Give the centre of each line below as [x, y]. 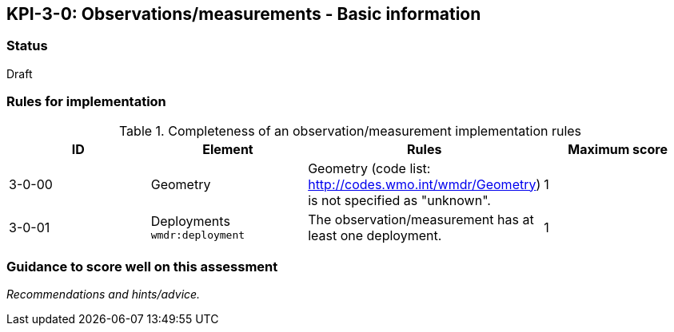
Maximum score [618, 149]
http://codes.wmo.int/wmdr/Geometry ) [425, 184]
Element [228, 149]
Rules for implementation [86, 102]
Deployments [190, 221]
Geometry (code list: [369, 168]
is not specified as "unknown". [399, 200]
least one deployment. [375, 235]
